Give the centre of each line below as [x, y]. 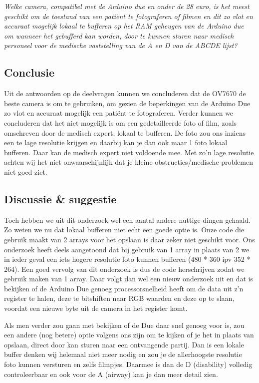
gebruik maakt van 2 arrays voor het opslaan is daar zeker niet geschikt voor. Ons [129, 239]
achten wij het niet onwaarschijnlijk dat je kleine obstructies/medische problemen [129, 162]
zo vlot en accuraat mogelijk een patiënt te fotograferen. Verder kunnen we [119, 113]
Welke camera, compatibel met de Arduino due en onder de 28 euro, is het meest [127, 6]
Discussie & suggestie [60, 199]
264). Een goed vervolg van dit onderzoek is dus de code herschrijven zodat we [124, 269]
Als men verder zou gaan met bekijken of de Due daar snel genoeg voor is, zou [124, 325]
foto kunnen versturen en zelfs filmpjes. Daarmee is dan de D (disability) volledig [128, 364]
